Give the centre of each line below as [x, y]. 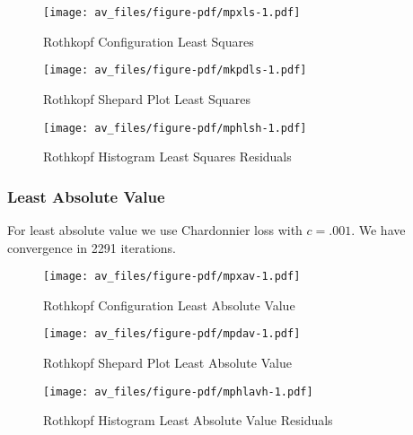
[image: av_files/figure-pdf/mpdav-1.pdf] [172, 334]
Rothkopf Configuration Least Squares [149, 41]
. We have [378, 229]
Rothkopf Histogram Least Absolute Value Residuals [188, 420]
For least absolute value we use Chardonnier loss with [155, 229]
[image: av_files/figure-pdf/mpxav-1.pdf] [172, 277]
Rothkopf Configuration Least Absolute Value [169, 304]
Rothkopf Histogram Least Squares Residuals [167, 157]
